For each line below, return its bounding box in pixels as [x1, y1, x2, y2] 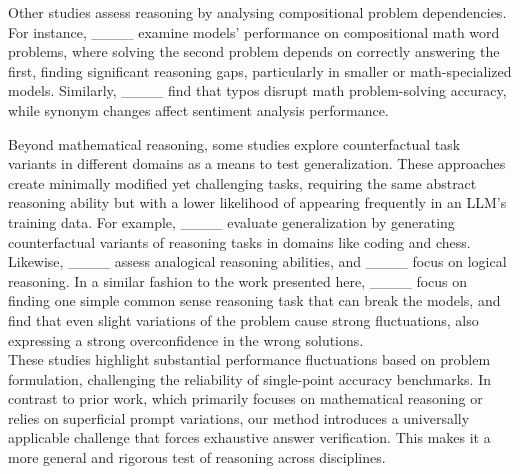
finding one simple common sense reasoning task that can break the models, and [8, 290, 501, 311]
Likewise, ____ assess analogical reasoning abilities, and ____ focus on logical [8, 251, 507, 272]
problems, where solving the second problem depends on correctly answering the [8, 41, 500, 62]
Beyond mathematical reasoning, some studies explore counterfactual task [8, 133, 461, 154]
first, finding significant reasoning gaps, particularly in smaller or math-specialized [8, 60, 512, 81]
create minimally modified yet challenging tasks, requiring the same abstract [8, 172, 477, 193]
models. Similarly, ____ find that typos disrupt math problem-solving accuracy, [8, 80, 507, 101]
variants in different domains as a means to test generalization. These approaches [8, 153, 506, 174]
